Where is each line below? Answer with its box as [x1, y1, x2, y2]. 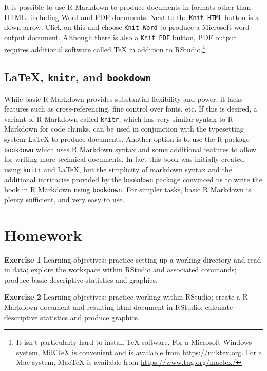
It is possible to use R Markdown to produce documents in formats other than [4, 2, 251, 12]
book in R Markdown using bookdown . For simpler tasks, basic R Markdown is [4, 184, 251, 195]
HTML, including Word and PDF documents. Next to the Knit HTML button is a [4, 11, 259, 22]
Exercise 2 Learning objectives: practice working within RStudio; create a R [4, 291, 248, 302]
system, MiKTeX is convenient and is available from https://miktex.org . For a [16, 346, 262, 357]
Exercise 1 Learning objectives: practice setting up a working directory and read [4, 254, 261, 265]
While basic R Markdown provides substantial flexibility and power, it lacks [4, 93, 243, 104]
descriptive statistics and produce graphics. [4, 311, 140, 322]
